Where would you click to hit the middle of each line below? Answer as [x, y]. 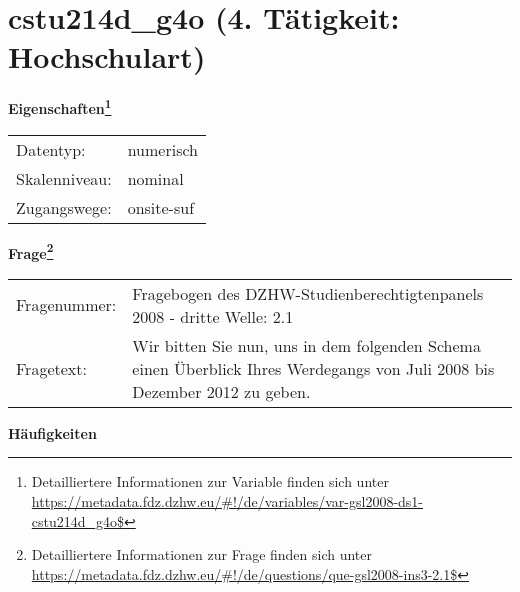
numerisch [162, 149]
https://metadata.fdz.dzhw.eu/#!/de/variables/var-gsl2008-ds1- [227, 501]
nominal [155, 178]
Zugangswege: [64, 207]
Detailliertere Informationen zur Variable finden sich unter [210, 481]
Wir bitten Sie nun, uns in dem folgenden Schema [306, 345]
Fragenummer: [66, 305]
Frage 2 [31, 251]
